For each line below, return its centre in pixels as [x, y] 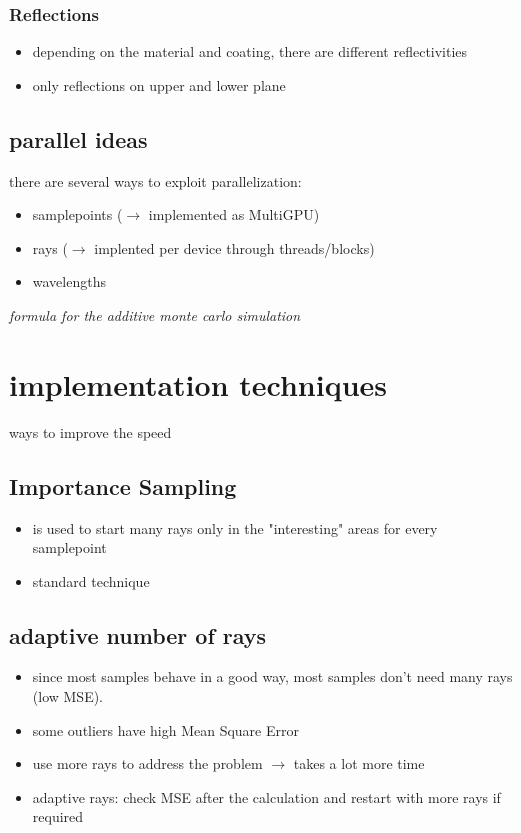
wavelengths [69, 281]
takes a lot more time [359, 763]
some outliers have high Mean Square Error [165, 729]
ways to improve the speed [90, 431]
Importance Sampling [123, 485]
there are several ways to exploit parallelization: [155, 180]
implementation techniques [198, 383]
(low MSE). [68, 696]
